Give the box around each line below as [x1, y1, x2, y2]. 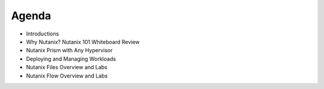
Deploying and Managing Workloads [26, 55, 116, 63]
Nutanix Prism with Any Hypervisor [26, 47, 113, 54]
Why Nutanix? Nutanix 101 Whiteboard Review [26, 38, 140, 45]
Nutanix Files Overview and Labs [26, 64, 108, 71]
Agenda [11, 9, 51, 22]
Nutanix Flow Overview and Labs [26, 72, 108, 79]
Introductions [26, 30, 59, 37]
